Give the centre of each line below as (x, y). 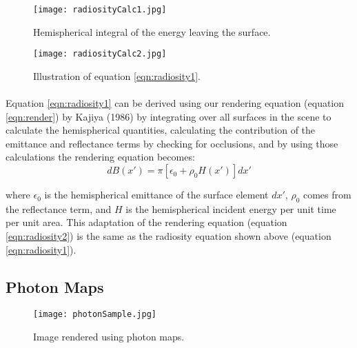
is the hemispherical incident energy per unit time (231, 208)
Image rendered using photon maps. (109, 337)
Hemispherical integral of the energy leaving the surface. (152, 31)
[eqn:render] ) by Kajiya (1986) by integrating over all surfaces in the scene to (169, 116)
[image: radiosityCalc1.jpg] (100, 10)
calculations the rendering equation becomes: (100, 157)
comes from (327, 195)
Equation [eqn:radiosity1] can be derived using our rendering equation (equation (175, 103)
